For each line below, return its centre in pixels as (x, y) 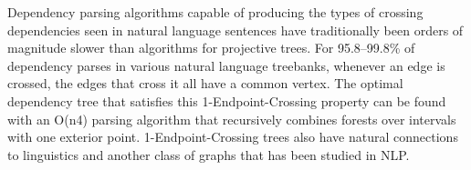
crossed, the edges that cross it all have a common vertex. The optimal (205, 83)
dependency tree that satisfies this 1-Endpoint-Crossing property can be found (227, 100)
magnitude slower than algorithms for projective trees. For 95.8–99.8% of (211, 48)
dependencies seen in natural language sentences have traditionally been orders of (235, 30)
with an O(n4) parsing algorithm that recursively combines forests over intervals (232, 119)
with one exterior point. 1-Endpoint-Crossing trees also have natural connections (233, 137)
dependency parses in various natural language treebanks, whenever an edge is (226, 65)
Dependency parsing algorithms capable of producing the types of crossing (215, 12)
